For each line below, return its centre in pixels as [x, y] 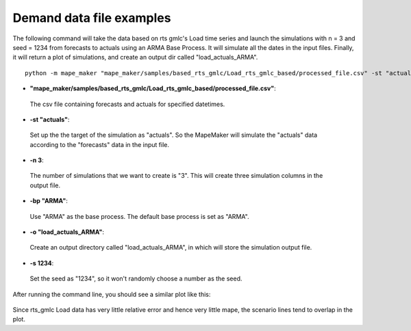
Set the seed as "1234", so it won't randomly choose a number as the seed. [136, 279]
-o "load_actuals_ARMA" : [67, 232]
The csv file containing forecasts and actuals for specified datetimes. [127, 104]
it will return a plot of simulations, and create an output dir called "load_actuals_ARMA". [135, 57]
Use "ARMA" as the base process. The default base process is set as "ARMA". [139, 216]
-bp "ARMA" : [49, 201]
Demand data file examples [92, 18]
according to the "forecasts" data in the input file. [99, 144]
